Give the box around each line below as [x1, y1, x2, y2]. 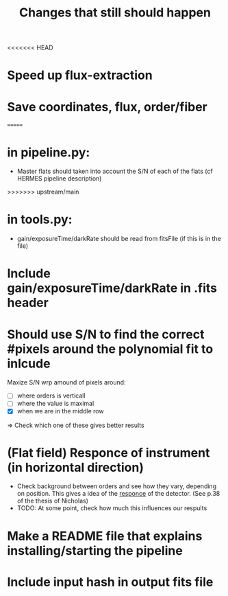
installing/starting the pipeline [7, 542, 183, 558]
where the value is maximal [16, 400, 94, 408]
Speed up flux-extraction [7, 67, 153, 83]
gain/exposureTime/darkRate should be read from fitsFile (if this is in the [16, 235, 221, 243]
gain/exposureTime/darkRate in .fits [7, 280, 218, 296]
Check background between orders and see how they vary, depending [16, 482, 217, 490]
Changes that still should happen [19, 5, 211, 21]
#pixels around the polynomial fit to [7, 341, 214, 356]
